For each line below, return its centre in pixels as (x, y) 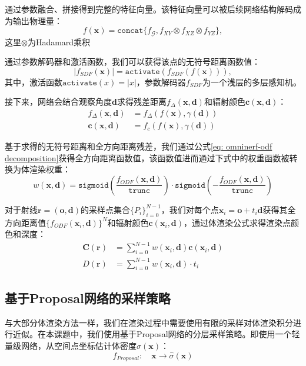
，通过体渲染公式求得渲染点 (237, 222)
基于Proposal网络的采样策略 (88, 297)
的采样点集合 (106, 209)
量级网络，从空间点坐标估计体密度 (71, 345)
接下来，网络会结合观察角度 (58, 102)
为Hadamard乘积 (59, 41)
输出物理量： (37, 20)
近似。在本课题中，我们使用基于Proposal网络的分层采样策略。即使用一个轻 (156, 334)
